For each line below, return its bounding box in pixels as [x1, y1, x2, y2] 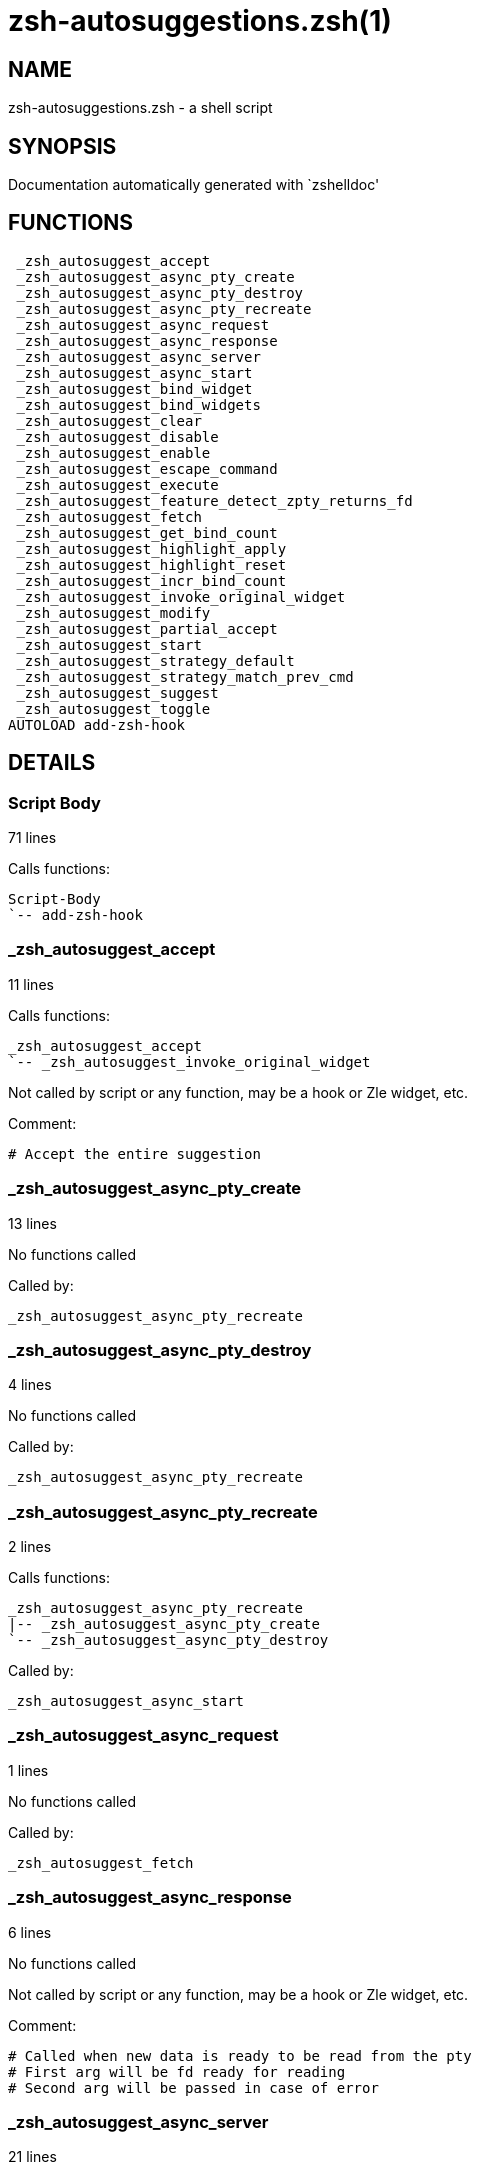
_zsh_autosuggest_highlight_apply [16, 540, 287, 557]
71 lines [8, 829, 57, 847]
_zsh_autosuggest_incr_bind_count [16, 572, 287, 589]
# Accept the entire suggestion [8, 1145, 261, 1162]
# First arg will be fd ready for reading [8, 2063, 346, 2080]
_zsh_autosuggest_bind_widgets [16, 396, 261, 413]
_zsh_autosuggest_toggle [16, 700, 211, 717]
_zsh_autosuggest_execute [16, 476, 219, 493]
